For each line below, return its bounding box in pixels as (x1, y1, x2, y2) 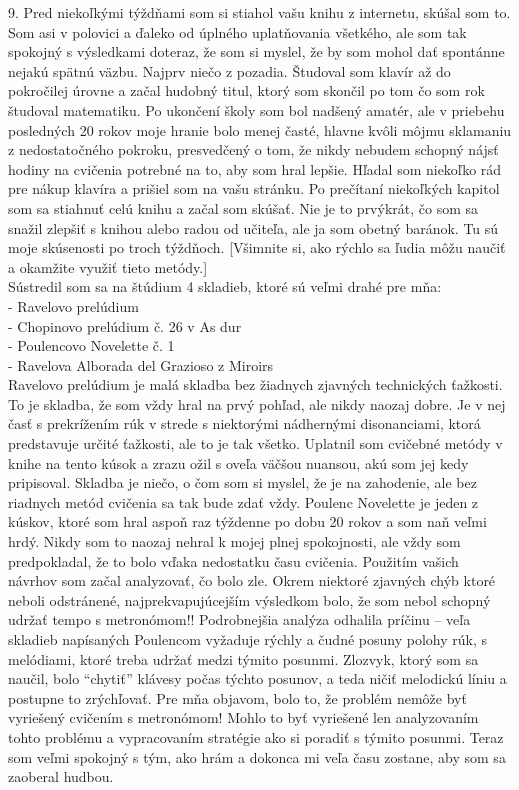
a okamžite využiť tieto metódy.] (8, 256, 208, 277)
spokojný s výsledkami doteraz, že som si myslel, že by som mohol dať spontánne (8, 41, 505, 62)
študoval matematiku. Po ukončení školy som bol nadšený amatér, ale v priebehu (8, 99, 505, 120)
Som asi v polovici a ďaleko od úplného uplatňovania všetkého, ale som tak (8, 21, 467, 42)
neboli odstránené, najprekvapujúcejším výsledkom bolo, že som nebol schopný (8, 589, 491, 610)
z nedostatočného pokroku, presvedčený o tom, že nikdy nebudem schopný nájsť (8, 139, 499, 160)
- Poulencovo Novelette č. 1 (8, 335, 175, 356)
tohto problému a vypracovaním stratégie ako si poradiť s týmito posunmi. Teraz (8, 726, 504, 747)
